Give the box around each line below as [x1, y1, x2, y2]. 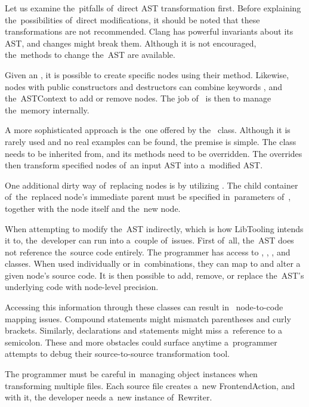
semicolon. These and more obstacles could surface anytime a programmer [5, 335, 277, 348]
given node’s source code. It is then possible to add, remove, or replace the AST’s [5, 269, 304, 281]
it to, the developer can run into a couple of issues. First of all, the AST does [5, 234, 294, 246]
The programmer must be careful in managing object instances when [5, 368, 258, 380]
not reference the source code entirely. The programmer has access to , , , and [5, 245, 291, 258]
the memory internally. [5, 103, 89, 116]
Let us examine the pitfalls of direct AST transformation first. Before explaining [5, 2, 301, 14]
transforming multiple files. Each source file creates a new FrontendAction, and [5, 379, 295, 391]
